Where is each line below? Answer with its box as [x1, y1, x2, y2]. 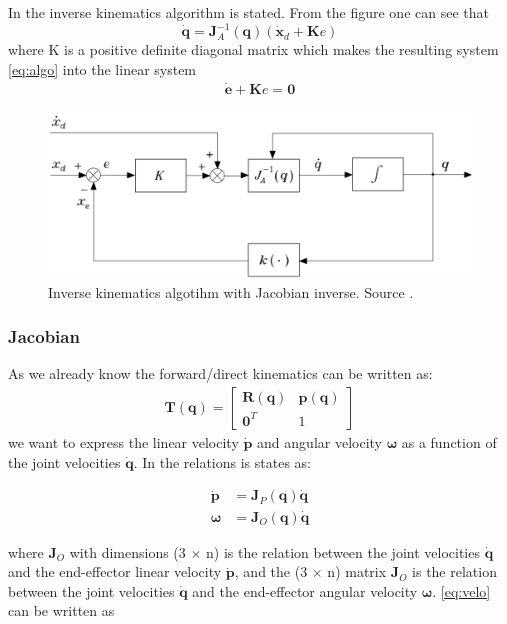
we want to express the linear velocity [8, 432, 239, 453]
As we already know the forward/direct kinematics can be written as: [8, 363, 433, 384]
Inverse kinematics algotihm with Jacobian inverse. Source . [48, 281, 414, 302]
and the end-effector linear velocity [8, 561, 222, 582]
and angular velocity [257, 432, 382, 453]
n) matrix [327, 561, 387, 582]
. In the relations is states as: [133, 451, 311, 472]
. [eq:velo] [432, 580, 491, 601]
